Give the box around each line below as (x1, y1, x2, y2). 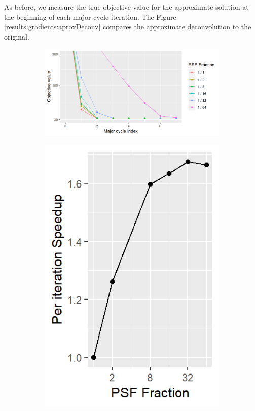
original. (4, 31, 29, 42)
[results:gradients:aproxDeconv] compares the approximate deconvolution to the (4, 21, 251, 32)
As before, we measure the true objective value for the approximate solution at (4, 2, 249, 12)
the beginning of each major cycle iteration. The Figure (4, 11, 176, 22)
